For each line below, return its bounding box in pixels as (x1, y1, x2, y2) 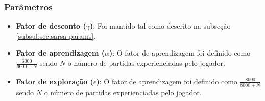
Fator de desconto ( (16, 20, 86, 31)
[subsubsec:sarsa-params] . (16, 30, 96, 41)
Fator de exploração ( (16, 75, 93, 86)
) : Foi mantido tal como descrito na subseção (89, 20, 231, 31)
